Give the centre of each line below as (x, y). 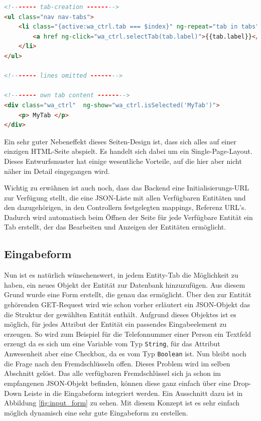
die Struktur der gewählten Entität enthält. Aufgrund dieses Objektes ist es (120, 314)
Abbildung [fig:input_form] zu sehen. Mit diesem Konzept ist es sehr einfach (122, 403)
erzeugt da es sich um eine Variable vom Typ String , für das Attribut (112, 344)
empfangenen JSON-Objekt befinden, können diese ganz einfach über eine (117, 383)
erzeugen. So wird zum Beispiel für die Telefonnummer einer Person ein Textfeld (127, 334)
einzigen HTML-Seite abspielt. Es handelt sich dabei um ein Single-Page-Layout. (128, 151)
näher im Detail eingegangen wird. (57, 171)
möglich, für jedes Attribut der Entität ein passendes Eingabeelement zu (115, 324)
